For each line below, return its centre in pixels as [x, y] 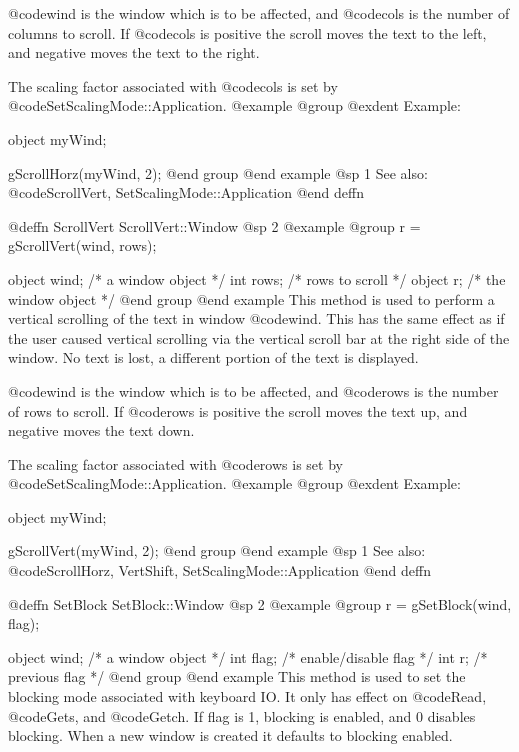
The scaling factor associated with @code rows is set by [175, 463]
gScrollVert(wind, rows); [82, 245]
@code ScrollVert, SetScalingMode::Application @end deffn [186, 192]
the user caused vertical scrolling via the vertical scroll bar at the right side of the [259, 337]
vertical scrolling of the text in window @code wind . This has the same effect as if [256, 318]
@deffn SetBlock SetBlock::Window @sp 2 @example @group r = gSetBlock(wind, [260, 603]
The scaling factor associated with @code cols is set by [173, 85]
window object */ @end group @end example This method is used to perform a [251, 298]
